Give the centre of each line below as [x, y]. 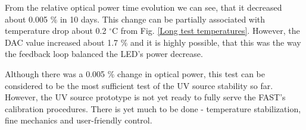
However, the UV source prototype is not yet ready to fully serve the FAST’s [145, 97]
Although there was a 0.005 [55, 73]
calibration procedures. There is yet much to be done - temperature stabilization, [153, 108]
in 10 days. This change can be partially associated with [163, 19]
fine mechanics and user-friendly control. [79, 120]
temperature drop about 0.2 [56, 31]
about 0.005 [26, 19]
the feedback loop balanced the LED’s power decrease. [104, 54]
